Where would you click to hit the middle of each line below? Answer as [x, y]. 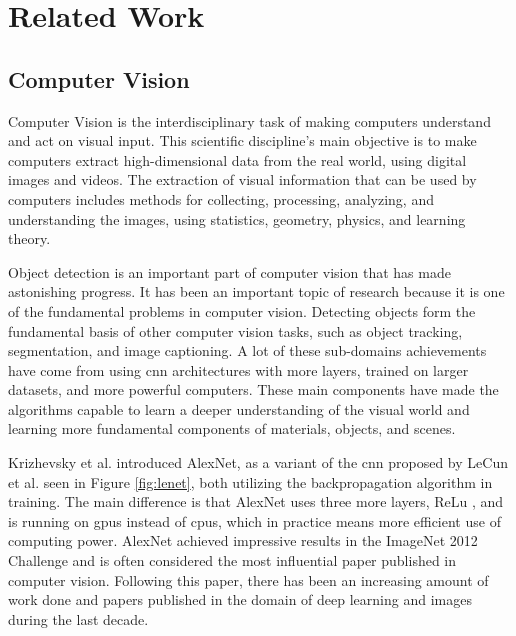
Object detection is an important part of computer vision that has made [229, 271]
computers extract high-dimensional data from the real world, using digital [237, 159]
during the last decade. [78, 618]
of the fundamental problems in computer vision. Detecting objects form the [242, 310]
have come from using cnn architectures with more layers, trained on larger [238, 369]
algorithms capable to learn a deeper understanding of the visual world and [239, 408]
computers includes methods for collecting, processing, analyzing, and [221, 198]
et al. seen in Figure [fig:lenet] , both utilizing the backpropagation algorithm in [250, 481]
